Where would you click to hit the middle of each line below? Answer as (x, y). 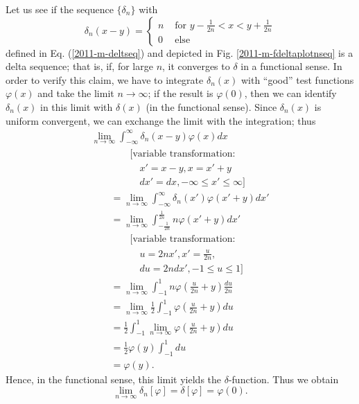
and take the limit (76, 93)
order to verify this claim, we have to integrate (105, 79)
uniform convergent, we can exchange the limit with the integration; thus (161, 120)
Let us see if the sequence (60, 9)
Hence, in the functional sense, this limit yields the (114, 379)
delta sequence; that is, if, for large (79, 66)
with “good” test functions (297, 79)
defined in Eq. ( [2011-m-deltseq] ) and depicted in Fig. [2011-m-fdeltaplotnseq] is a (179, 52)
